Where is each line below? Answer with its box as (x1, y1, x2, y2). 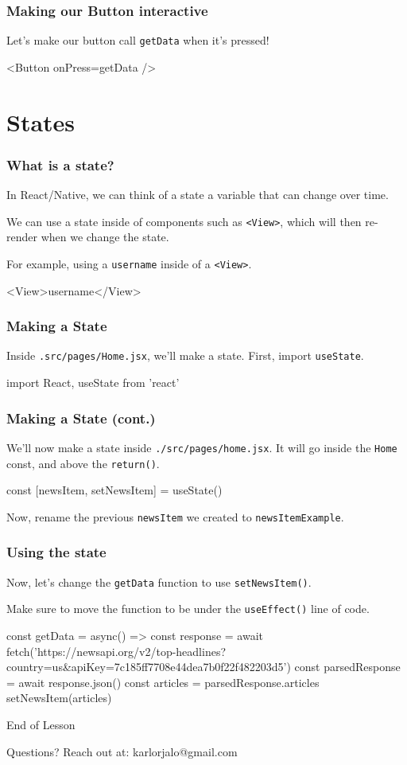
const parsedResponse (294, 658, 401, 675)
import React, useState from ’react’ (6, 374, 180, 391)
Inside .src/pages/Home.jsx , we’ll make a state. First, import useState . (6, 347, 364, 364)
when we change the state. (41, 228, 169, 245)
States (6, 105, 76, 138)
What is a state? (6, 154, 114, 174)
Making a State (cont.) (6, 408, 156, 427)
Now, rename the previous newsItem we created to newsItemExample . (6, 508, 344, 525)
